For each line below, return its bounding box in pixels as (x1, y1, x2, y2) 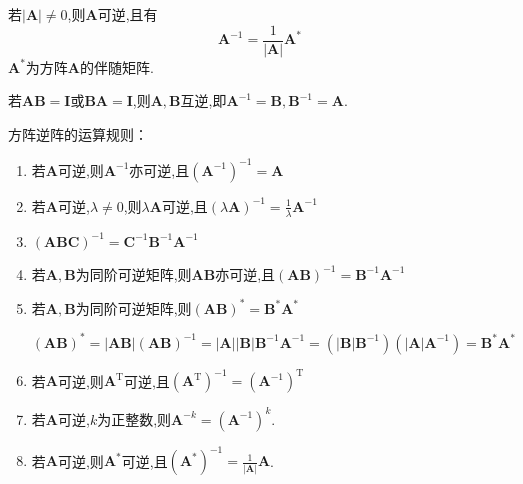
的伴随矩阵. (80, 56, 154, 77)
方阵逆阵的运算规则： (8, 123, 148, 144)
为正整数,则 (97, 408, 172, 429)
